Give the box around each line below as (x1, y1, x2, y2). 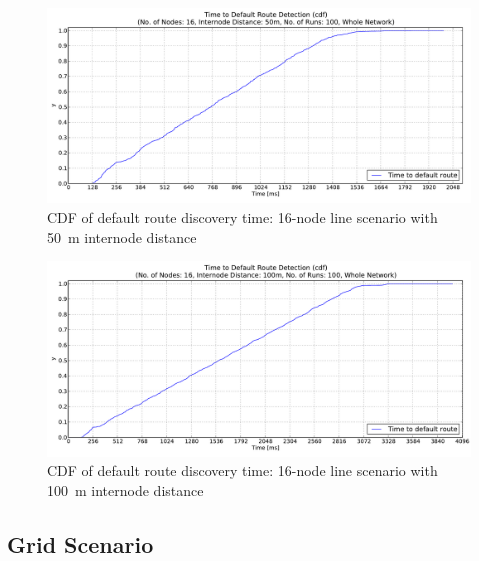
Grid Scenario (7, 528, 154, 559)
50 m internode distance (47, 226, 197, 247)
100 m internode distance (47, 479, 204, 500)
